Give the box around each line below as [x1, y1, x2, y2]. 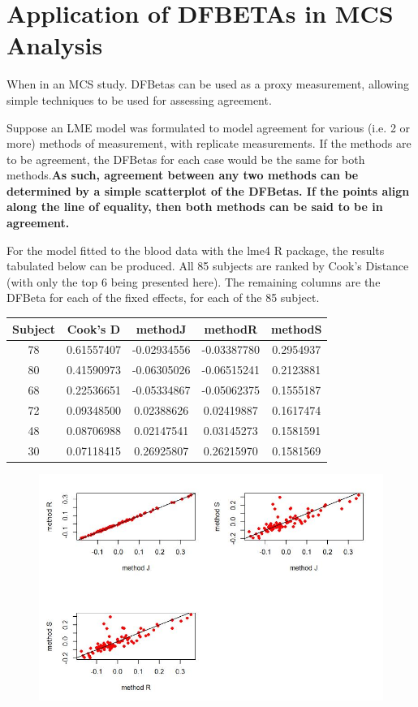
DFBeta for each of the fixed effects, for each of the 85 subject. [6, 289, 320, 306]
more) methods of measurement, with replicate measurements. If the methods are [6, 135, 412, 152]
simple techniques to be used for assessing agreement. [6, 91, 272, 108]
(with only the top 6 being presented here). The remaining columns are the [6, 273, 381, 290]
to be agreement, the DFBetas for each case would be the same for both [6, 150, 365, 167]
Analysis [6, 28, 103, 62]
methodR [204, 320, 258, 337]
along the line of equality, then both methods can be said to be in [6, 198, 383, 215]
